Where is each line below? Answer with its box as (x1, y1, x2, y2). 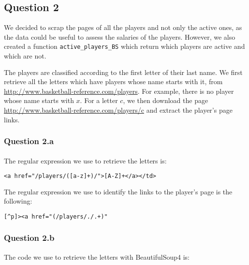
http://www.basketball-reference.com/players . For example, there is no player (4, 86, 234, 96)
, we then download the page (123, 95, 208, 105)
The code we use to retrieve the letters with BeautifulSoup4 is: (4, 252, 190, 262)
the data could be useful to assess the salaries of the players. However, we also (4, 31, 235, 42)
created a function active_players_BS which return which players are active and (4, 41, 245, 51)
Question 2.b (4, 231, 55, 243)
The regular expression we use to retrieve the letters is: (4, 155, 167, 165)
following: (4, 196, 32, 206)
